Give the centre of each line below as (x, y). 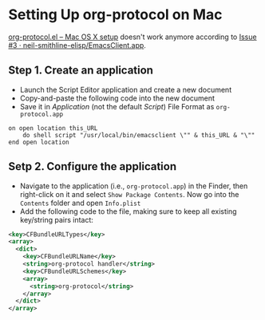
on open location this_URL (53, 128)
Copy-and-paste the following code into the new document (117, 98)
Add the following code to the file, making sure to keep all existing (128, 211)
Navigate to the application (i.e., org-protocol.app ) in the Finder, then (134, 186)
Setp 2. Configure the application (93, 166)
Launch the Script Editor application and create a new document (126, 89)
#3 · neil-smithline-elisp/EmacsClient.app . (77, 45)
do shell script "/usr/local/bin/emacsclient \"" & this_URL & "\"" (139, 135)
